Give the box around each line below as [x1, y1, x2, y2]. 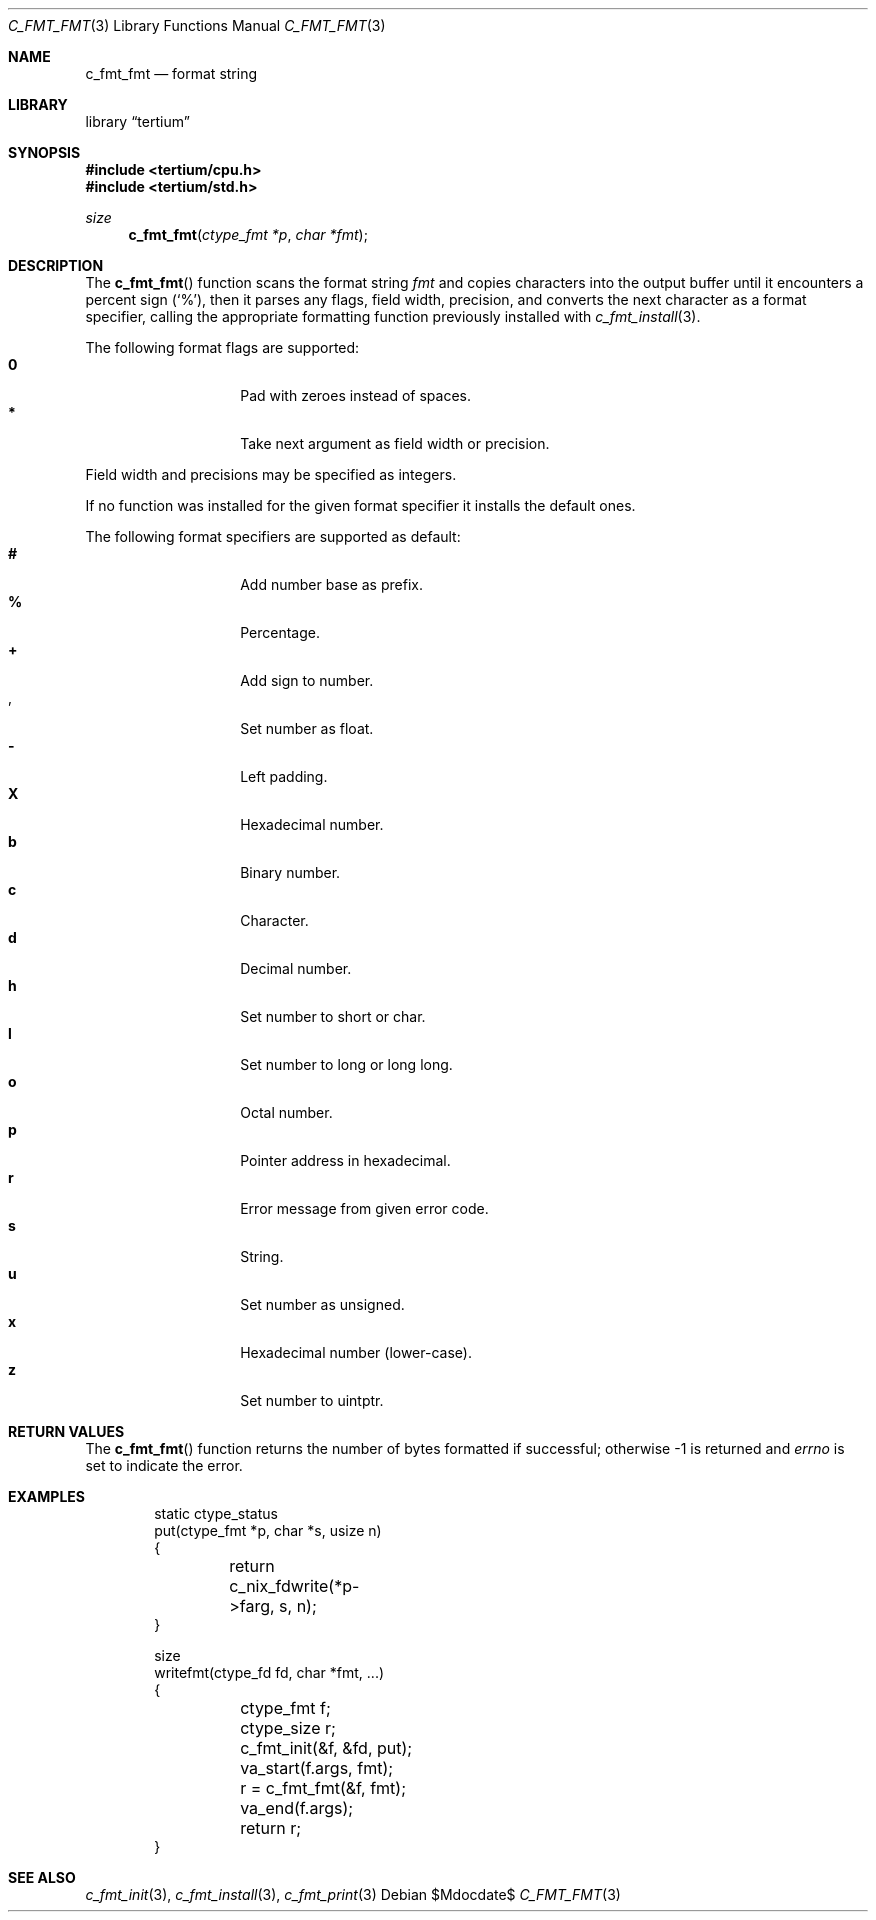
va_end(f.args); [240, 1798, 354, 1818]
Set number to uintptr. [240, 1392, 384, 1409]
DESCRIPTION [8, 257, 104, 274]
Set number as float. [240, 720, 374, 737]
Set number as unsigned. [240, 1296, 405, 1313]
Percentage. [240, 624, 320, 641]
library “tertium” [85, 113, 190, 130]
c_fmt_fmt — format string [85, 65, 258, 82]
